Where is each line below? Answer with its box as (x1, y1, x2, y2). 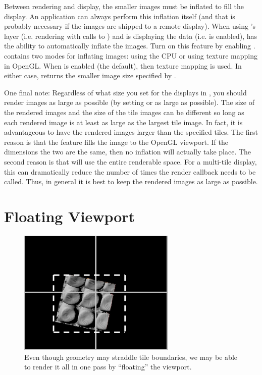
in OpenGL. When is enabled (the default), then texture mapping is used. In (4, 60, 242, 71)
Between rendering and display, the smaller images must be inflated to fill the (4, 1, 244, 11)
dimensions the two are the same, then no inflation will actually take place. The (4, 146, 251, 157)
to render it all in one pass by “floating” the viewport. (24, 361, 192, 372)
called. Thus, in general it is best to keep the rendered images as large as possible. (4, 176, 258, 187)
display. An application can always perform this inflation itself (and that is (4, 11, 235, 21)
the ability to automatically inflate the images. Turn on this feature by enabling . (4, 40, 255, 51)
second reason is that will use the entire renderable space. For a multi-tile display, (4, 156, 257, 167)
